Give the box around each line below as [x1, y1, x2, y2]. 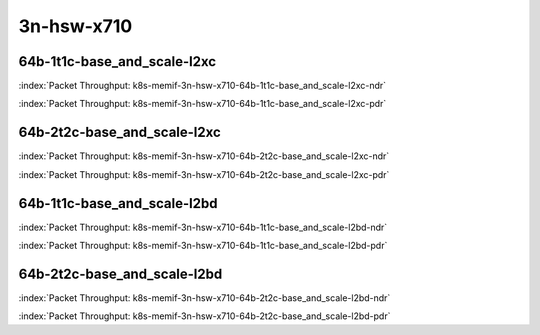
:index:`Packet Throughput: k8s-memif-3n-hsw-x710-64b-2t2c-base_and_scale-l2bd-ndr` [18, 291, 391, 304]
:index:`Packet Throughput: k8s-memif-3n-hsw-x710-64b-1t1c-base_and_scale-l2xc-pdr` [18, 98, 387, 110]
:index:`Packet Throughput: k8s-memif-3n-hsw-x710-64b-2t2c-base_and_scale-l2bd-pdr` [18, 310, 391, 322]
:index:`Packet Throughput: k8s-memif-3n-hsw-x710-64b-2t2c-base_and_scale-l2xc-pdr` [18, 168, 390, 180]
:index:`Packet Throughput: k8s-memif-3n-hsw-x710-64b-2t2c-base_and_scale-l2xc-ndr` [18, 150, 390, 162]
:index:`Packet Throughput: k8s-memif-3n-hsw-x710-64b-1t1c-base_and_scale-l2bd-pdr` [18, 240, 388, 252]
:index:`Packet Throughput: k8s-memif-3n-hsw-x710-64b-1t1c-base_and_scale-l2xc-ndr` [18, 80, 387, 92]
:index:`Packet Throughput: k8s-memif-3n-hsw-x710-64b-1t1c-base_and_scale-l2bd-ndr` [18, 221, 388, 233]
